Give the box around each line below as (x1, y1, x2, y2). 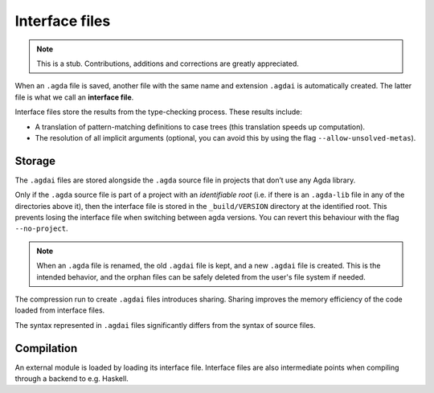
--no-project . (14, 223, 68, 233)
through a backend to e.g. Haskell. (14, 374, 129, 383)
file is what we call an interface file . (14, 92, 134, 102)
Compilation (14, 342, 78, 355)
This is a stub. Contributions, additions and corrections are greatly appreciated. (36, 59, 299, 68)
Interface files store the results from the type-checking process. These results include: (14, 107, 303, 117)
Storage (14, 154, 56, 168)
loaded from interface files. (14, 305, 105, 315)
